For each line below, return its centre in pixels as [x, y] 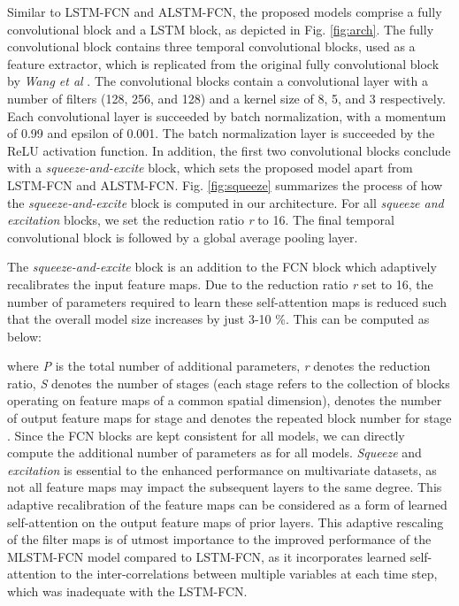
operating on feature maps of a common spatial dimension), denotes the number [225, 400]
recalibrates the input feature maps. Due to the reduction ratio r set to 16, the [220, 284]
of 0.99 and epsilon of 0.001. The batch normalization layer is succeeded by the [221, 133]
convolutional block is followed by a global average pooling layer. [183, 237]
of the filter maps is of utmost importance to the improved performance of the [219, 539]
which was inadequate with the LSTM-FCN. [127, 591]
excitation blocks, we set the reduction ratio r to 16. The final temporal [201, 220]
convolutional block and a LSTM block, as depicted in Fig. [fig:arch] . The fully [221, 29]
